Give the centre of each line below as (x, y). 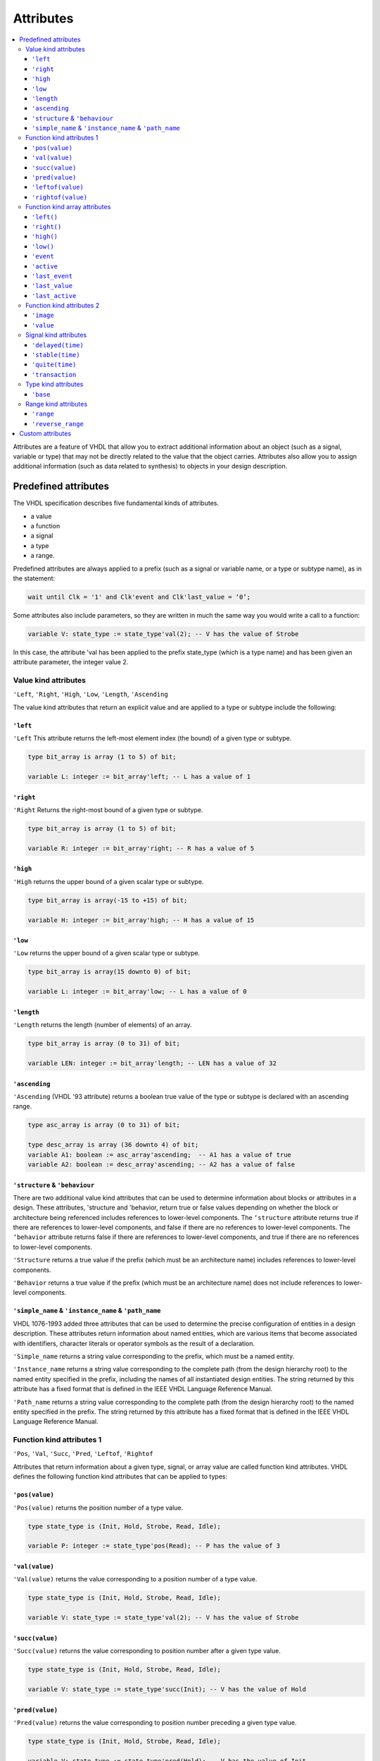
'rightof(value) (60, 197)
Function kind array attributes (68, 207)
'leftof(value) (58, 187)
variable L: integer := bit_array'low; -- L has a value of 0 (137, 992)
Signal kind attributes (56, 335)
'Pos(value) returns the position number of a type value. (98, 1507)
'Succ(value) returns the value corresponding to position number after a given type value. (147, 1651)
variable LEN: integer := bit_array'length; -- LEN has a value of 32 (152, 1063)
